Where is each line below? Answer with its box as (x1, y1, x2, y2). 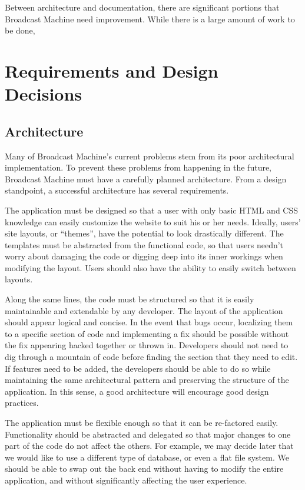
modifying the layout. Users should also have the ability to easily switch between (5, 261, 296, 274)
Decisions (5, 82, 82, 106)
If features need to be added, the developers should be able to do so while (5, 362, 271, 374)
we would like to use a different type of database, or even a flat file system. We (5, 451, 289, 463)
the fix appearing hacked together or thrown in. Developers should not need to (5, 339, 289, 351)
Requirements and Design (5, 58, 218, 82)
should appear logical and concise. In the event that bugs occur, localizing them (5, 316, 293, 328)
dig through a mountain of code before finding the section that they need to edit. (5, 351, 298, 363)
